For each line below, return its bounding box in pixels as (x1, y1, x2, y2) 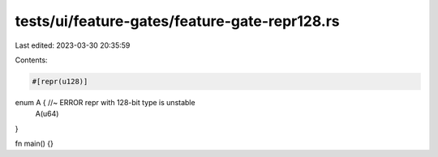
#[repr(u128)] (32, 77, 88, 86)
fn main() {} (15, 138, 54, 149)
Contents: (15, 55, 48, 65)
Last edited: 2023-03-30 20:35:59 (15, 40, 131, 50)
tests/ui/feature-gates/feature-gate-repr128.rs (15, 12, 340, 30)
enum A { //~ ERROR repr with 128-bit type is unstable (15, 97, 195, 107)
